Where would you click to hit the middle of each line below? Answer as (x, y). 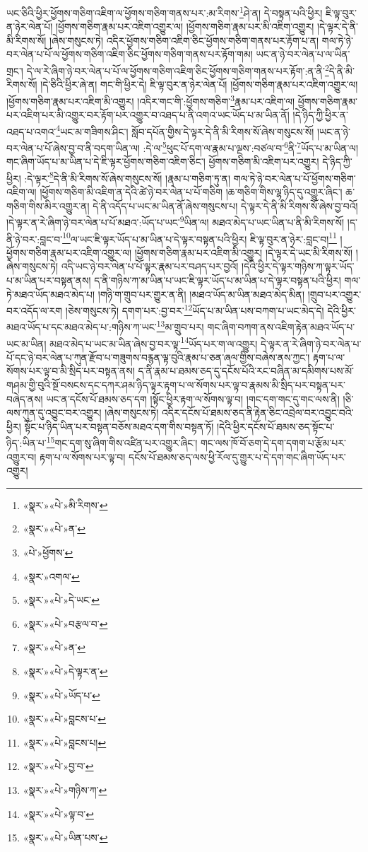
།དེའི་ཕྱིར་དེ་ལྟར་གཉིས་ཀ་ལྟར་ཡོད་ (298, 266)
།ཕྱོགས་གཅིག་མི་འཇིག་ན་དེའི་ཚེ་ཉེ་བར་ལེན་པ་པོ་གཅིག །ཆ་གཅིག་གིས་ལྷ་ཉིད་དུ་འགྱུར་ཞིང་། (191, 192)
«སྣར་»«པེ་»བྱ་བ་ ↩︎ (58, 766)
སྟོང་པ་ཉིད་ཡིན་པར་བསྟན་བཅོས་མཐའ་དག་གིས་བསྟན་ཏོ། (119, 426)
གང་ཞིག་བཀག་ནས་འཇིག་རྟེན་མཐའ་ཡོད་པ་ (281, 327)
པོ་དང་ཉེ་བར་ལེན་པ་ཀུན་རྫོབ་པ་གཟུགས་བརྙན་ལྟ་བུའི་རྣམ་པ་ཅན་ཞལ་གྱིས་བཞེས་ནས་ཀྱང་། (158, 357)
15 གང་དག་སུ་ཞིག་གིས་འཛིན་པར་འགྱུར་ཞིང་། (122, 442)
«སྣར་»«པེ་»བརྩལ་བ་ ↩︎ (65, 623)
